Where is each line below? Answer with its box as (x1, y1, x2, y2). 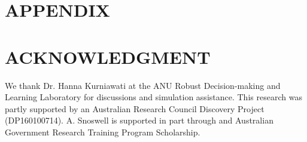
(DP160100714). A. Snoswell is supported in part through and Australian (5, 114, 273, 126)
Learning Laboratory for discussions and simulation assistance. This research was (5, 91, 302, 103)
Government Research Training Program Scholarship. (5, 125, 200, 138)
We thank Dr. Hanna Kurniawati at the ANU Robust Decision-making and (5, 79, 281, 91)
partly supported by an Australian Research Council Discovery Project (5, 102, 265, 115)
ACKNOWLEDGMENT (5, 44, 211, 69)
